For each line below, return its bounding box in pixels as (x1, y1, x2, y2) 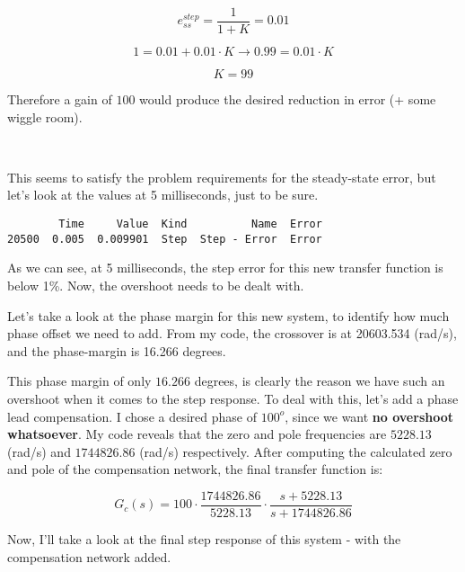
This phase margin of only (7, 371, 152, 390)
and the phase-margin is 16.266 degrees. (7, 341, 226, 360)
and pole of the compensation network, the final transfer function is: (7, 460, 383, 478)
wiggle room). (7, 107, 83, 126)
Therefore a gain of (7, 90, 112, 109)
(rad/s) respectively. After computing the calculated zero (139, 442, 452, 460)
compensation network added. (7, 547, 171, 566)
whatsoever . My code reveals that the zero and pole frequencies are (7, 425, 387, 443)
